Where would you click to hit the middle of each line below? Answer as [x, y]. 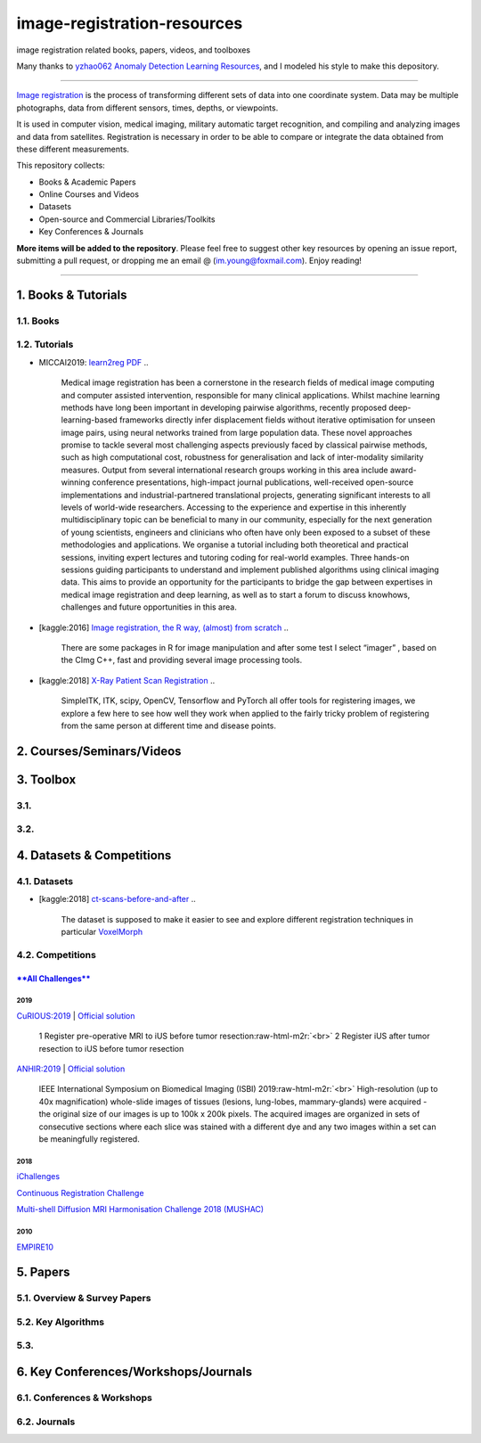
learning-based [89, 420]
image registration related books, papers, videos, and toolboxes [134, 50]
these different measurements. [73, 149]
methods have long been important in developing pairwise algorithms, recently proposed [224, 407]
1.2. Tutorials [45, 345]
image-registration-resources [130, 23]
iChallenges [38, 1177]
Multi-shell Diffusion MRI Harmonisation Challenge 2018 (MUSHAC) [140, 1209]
